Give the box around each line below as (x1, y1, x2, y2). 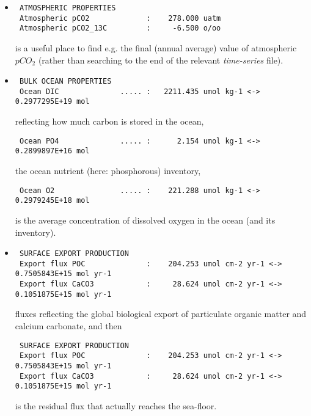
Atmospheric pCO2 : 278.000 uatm (19, 13, 221, 23)
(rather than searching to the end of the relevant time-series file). (38, 53, 284, 66)
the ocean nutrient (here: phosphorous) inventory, (15, 164, 201, 177)
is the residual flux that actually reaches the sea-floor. (15, 399, 217, 412)
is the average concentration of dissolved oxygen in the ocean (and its (15, 213, 276, 226)
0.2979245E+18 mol (15, 196, 90, 205)
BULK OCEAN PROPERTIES (19, 77, 112, 86)
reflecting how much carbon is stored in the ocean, (15, 115, 204, 128)
